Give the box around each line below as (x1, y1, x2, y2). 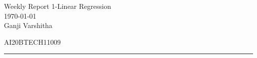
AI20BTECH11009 (4, 36, 61, 47)
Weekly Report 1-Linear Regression (4, 1, 111, 11)
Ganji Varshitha (4, 20, 52, 30)
